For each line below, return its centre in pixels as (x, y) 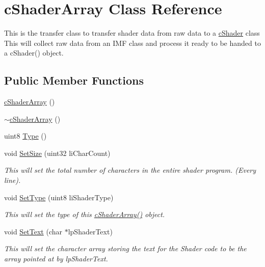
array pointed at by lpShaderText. (56, 259)
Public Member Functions (74, 80)
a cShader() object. (34, 53)
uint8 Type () (25, 136)
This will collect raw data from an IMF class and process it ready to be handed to (132, 43)
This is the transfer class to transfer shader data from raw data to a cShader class (132, 33)
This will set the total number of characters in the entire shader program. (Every (130, 170)
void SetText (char (33, 231)
